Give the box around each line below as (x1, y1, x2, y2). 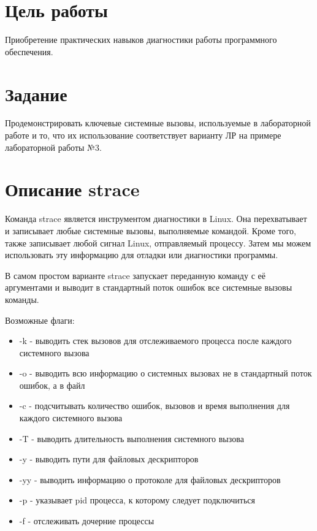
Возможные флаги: (5, 313, 75, 326)
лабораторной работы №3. (5, 140, 102, 153)
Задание (5, 81, 67, 106)
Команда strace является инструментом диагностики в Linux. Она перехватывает (5, 212, 307, 225)
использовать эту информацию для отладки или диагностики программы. (5, 248, 278, 261)
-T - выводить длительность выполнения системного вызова (19, 432, 244, 445)
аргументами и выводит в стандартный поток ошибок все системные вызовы (5, 281, 292, 294)
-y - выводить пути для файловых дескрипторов (19, 453, 199, 465)
